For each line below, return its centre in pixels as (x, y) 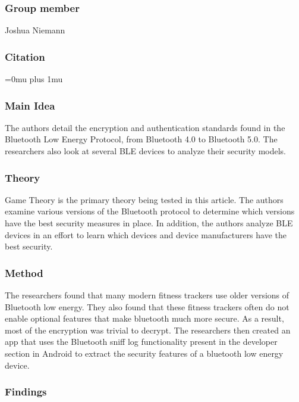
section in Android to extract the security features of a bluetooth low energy (144, 353)
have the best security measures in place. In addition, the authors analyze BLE (149, 223)
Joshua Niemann (35, 30)
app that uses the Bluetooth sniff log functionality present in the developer (141, 342)
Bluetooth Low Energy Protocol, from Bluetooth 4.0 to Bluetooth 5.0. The (141, 139)
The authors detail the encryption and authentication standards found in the (145, 127)
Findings (26, 392)
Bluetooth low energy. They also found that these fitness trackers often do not (147, 306)
